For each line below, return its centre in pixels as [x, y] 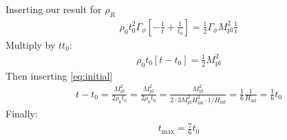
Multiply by [31, 44]
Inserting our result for [54, 9]
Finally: [22, 113]
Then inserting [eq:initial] [59, 75]
